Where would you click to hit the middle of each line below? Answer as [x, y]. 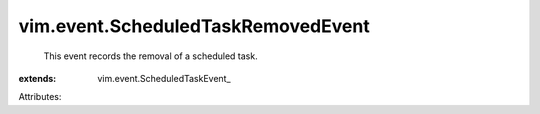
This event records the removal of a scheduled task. [151, 56]
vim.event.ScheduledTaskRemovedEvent [194, 26]
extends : [37, 78]
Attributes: [40, 97]
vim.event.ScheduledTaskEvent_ [164, 78]
